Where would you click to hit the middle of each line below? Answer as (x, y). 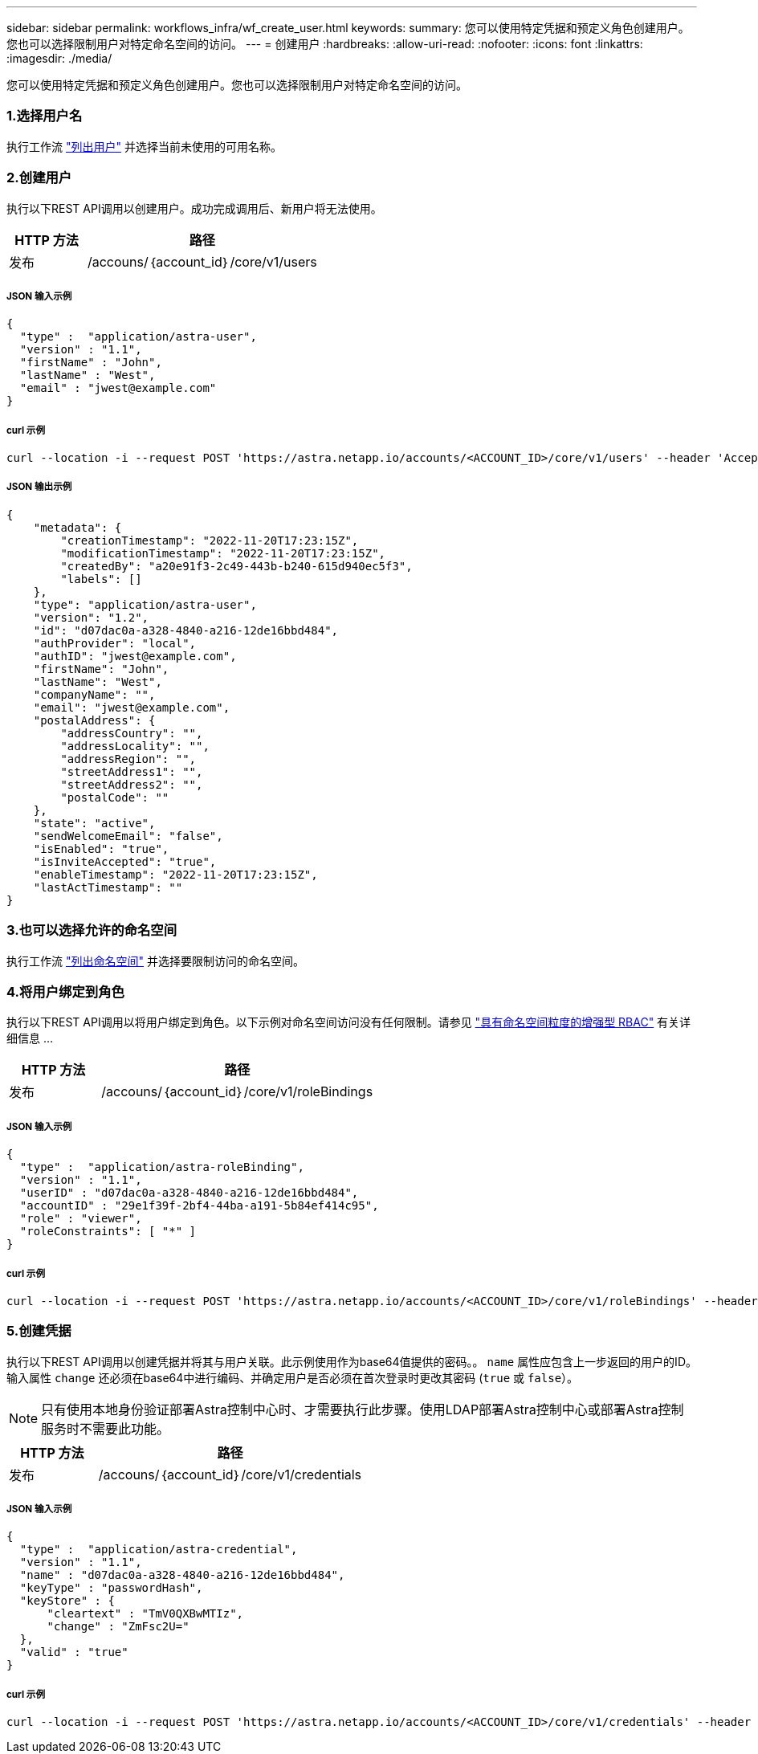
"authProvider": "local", (115, 643)
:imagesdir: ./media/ (59, 58)
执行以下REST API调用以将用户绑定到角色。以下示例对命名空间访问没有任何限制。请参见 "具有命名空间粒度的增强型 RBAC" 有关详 (349, 1022)
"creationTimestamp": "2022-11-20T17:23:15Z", (210, 540)
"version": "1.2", (91, 617)
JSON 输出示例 (39, 487)
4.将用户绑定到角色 (65, 991)
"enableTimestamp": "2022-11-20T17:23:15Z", (175, 874)
